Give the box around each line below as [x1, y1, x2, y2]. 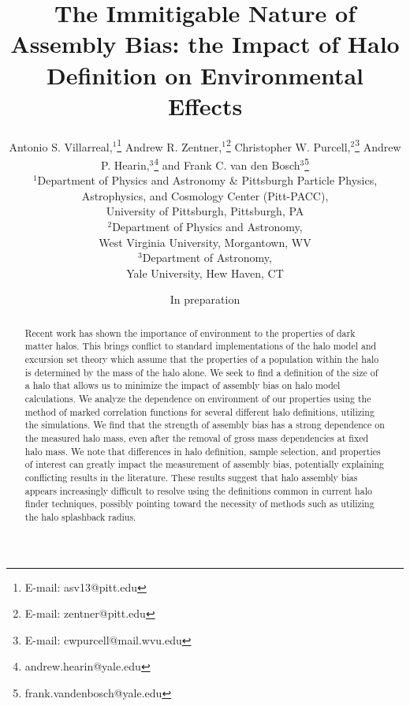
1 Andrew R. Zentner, [117, 136, 222, 155]
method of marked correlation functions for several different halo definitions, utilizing [24, 405, 375, 418]
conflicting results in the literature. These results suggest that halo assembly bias [24, 470, 358, 484]
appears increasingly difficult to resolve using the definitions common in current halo [24, 484, 372, 497]
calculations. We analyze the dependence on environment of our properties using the [24, 392, 371, 405]
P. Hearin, [100, 156, 150, 173]
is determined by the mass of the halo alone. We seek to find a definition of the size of [24, 365, 378, 379]
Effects [167, 89, 243, 121]
